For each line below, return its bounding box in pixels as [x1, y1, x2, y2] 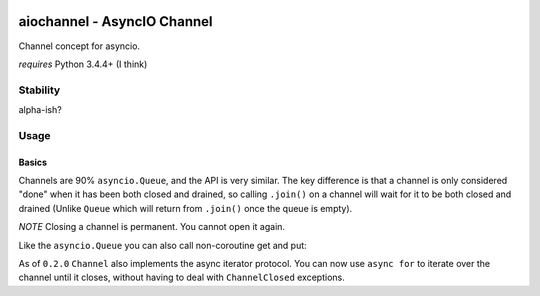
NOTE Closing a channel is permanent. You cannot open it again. [18, 221, 285, 233]
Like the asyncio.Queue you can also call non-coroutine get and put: [18, 239, 307, 251]
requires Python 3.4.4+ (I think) [18, 58, 148, 70]
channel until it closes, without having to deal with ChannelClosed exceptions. [18, 271, 345, 284]
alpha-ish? [18, 104, 62, 116]
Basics [18, 156, 48, 168]
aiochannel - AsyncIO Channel [18, 13, 213, 30]
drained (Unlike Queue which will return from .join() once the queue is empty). [18, 202, 353, 214]
